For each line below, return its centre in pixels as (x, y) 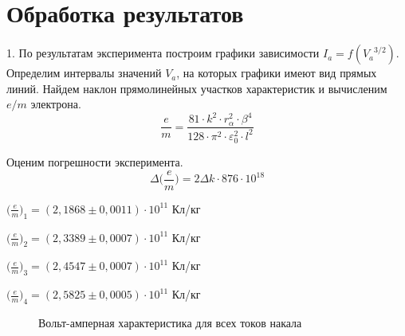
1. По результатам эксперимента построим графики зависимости (163, 53)
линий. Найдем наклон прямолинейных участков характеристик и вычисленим (197, 88)
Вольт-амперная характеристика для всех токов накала (170, 323)
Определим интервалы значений (84, 73)
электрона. (56, 104)
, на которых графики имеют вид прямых (277, 73)
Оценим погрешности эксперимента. (95, 162)
